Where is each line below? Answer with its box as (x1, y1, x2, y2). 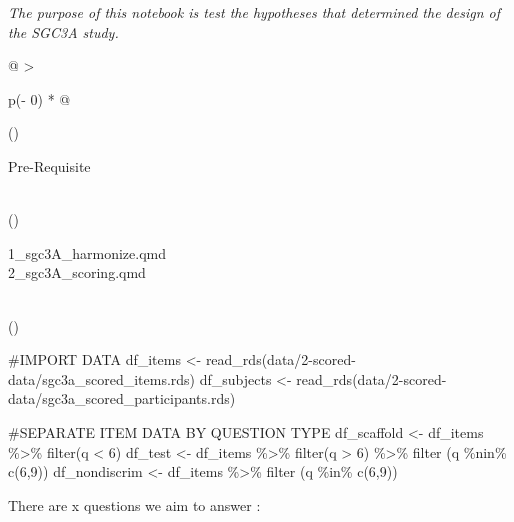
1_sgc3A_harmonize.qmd (8, 242, 167, 263)
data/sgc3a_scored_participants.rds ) (8, 388, 236, 409)
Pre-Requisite (8, 155, 91, 176)
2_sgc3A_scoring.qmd (8, 262, 146, 283)
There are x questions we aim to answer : (8, 494, 261, 515)
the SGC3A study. (8, 21, 119, 42)
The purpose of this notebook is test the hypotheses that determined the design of (8, 2, 500, 22)
